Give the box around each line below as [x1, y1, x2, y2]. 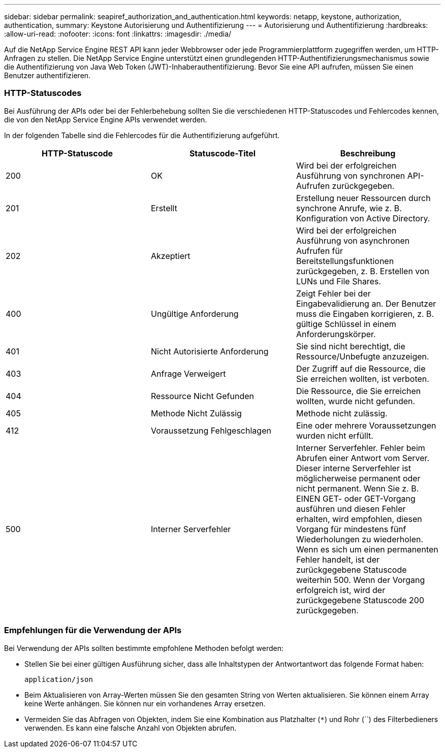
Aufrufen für [296, 245, 343, 256]
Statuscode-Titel [189, 148, 256, 158]
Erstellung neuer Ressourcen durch [296, 192, 431, 203]
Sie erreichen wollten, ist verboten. [296, 373, 429, 384]
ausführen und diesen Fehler [296, 503, 406, 514]
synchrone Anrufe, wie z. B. [296, 203, 402, 213]
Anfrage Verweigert [150, 368, 226, 379]
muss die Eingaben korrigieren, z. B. [296, 308, 434, 319]
